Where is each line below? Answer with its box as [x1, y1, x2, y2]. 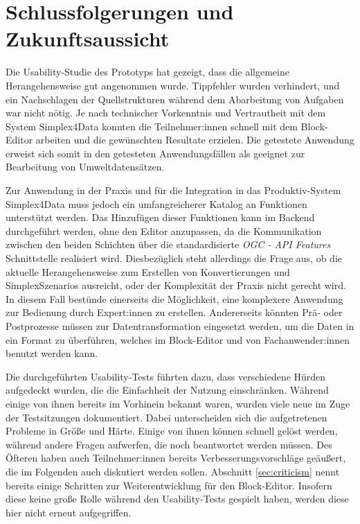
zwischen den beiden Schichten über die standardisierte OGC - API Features [6, 237, 331, 252]
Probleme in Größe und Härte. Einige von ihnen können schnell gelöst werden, [6, 423, 338, 438]
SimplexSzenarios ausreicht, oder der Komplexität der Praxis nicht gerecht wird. [6, 278, 346, 292]
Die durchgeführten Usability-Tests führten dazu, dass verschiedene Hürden [6, 369, 326, 383]
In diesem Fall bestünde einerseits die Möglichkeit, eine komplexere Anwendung [6, 291, 343, 306]
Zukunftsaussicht [6, 24, 170, 53]
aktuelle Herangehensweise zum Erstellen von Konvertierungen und [6, 264, 290, 279]
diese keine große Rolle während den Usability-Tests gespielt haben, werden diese [6, 491, 349, 506]
